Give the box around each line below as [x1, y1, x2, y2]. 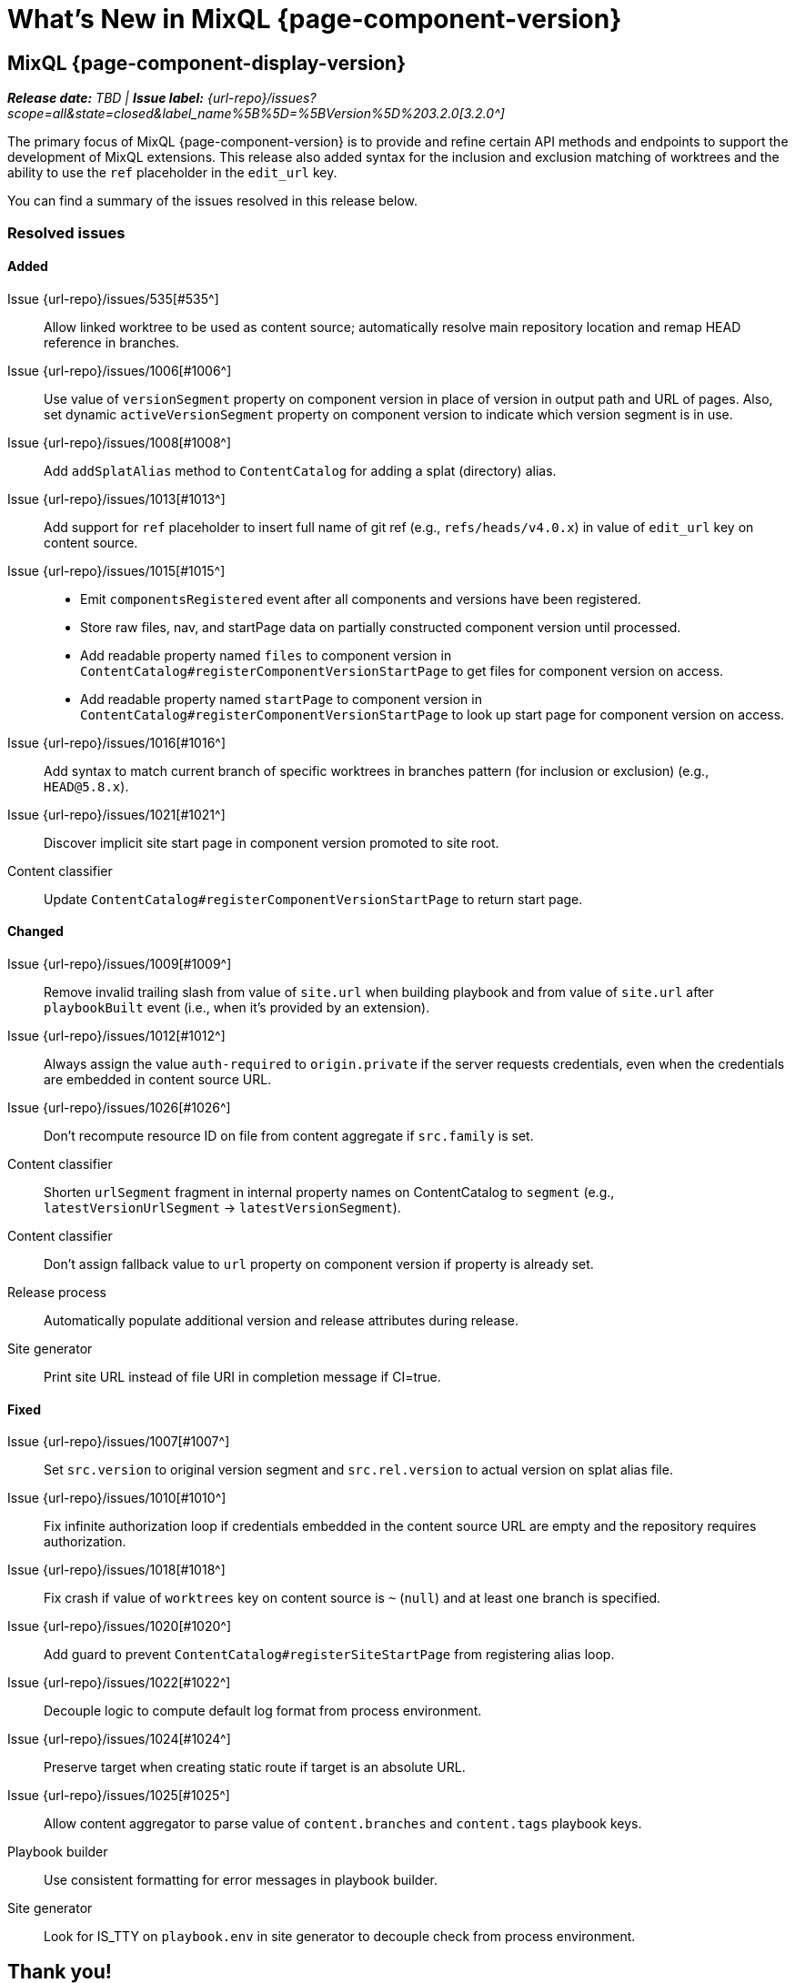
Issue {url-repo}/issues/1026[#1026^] [7, 1099, 231, 1115]
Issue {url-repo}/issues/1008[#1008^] [7, 434, 232, 450]
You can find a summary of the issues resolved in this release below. [7, 193, 418, 209]
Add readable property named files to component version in [80, 647, 452, 663]
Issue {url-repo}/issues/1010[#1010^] [7, 1490, 226, 1506]
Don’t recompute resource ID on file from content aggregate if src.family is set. [44, 1127, 534, 1143]
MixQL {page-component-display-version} [7, 51, 407, 75]
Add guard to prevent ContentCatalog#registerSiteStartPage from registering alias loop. [44, 1646, 615, 1663]
